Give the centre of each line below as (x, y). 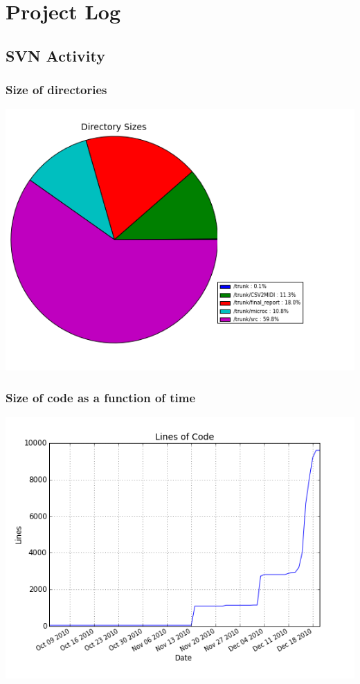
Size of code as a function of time (101, 397)
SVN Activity (55, 55)
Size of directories (56, 90)
